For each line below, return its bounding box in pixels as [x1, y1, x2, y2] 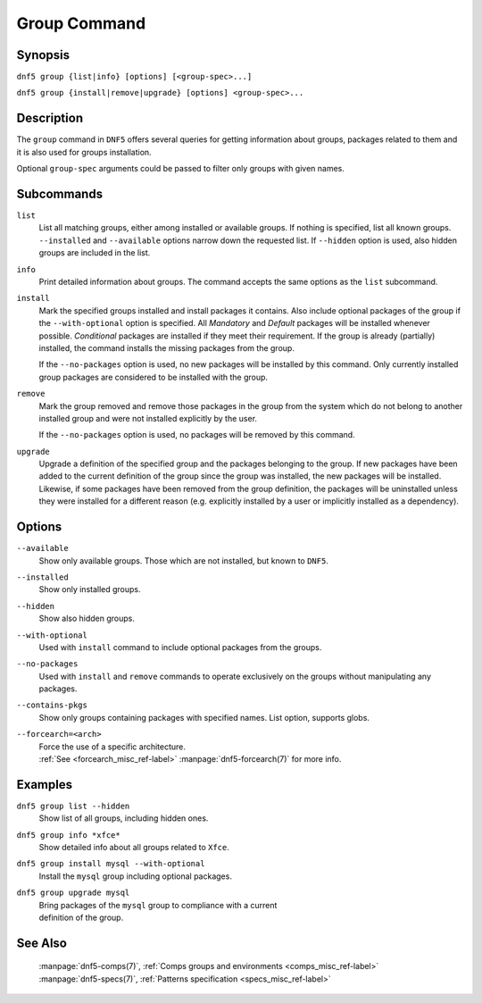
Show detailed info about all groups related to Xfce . [38, 842, 229, 853]
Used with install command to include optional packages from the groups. [38, 641, 322, 652]
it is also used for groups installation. [16, 146, 152, 157]
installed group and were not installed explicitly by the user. [38, 413, 258, 423]
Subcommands [16, 186, 103, 201]
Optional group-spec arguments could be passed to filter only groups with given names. [16, 163, 345, 174]
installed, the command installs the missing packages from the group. [38, 342, 295, 353]
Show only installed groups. [38, 584, 142, 595]
